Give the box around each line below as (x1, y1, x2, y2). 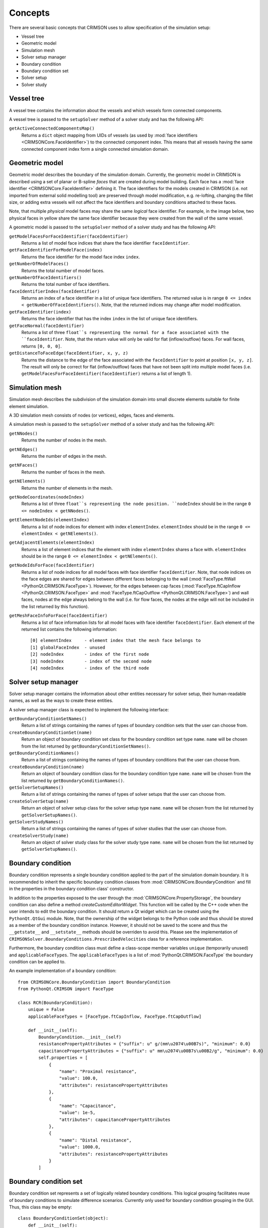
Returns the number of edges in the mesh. (21, 453, 107, 459)
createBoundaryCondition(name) (9, 764, 84, 770)
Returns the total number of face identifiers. (21, 281, 110, 287)
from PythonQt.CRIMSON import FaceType (18, 986, 114, 992)
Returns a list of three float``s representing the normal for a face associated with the (21, 330, 229, 335)
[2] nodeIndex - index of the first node (30, 651, 149, 657)
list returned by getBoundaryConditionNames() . (21, 778, 125, 783)
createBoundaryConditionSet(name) (9, 729, 92, 735)
